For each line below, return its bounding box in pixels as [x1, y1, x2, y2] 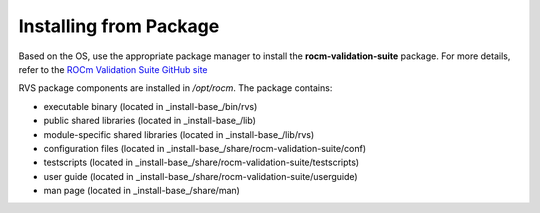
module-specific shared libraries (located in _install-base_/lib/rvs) [43, 128, 315, 140]
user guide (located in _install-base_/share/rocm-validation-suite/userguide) [43, 170, 359, 182]
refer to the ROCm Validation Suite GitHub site [18, 63, 209, 75]
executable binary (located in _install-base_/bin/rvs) [43, 100, 258, 112]
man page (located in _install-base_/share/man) [43, 185, 240, 197]
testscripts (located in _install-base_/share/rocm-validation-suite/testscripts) [43, 156, 360, 169]
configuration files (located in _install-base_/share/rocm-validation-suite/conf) [43, 142, 367, 154]
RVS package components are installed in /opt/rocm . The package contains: [18, 82, 333, 94]
